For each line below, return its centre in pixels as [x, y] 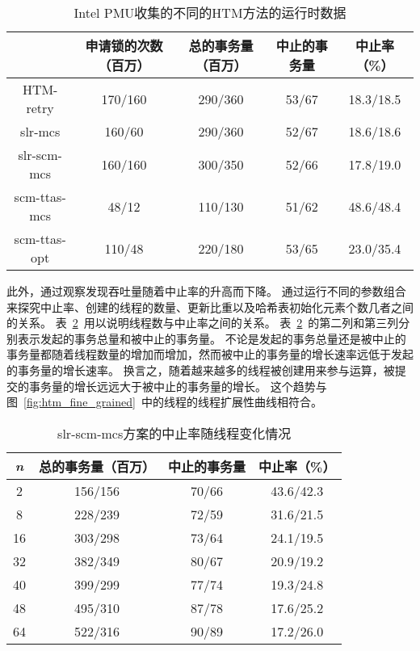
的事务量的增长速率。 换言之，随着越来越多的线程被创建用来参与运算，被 [201, 370]
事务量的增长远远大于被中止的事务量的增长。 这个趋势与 [178, 386]
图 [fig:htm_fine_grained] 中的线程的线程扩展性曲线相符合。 [164, 402]
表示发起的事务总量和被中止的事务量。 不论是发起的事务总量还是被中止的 [212, 338]
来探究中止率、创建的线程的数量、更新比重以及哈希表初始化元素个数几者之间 [210, 307]
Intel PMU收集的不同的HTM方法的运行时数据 [210, 13]
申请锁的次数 [124, 46]
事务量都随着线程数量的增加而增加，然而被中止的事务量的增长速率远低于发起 [210, 354]
